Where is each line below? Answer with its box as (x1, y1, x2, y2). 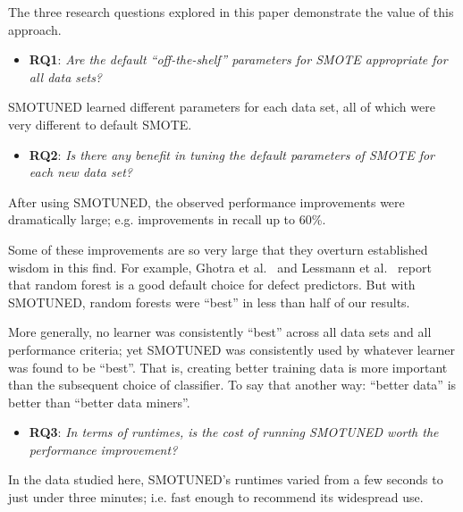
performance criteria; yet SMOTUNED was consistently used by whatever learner (8, 340, 455, 358)
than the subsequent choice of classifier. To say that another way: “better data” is (8, 375, 457, 394)
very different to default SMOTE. (8, 114, 192, 133)
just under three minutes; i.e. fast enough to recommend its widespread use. (8, 488, 424, 507)
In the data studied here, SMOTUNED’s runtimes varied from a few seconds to (8, 470, 443, 489)
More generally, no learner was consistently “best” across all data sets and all (8, 323, 432, 341)
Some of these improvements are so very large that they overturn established (8, 239, 428, 258)
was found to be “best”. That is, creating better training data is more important (8, 357, 448, 376)
